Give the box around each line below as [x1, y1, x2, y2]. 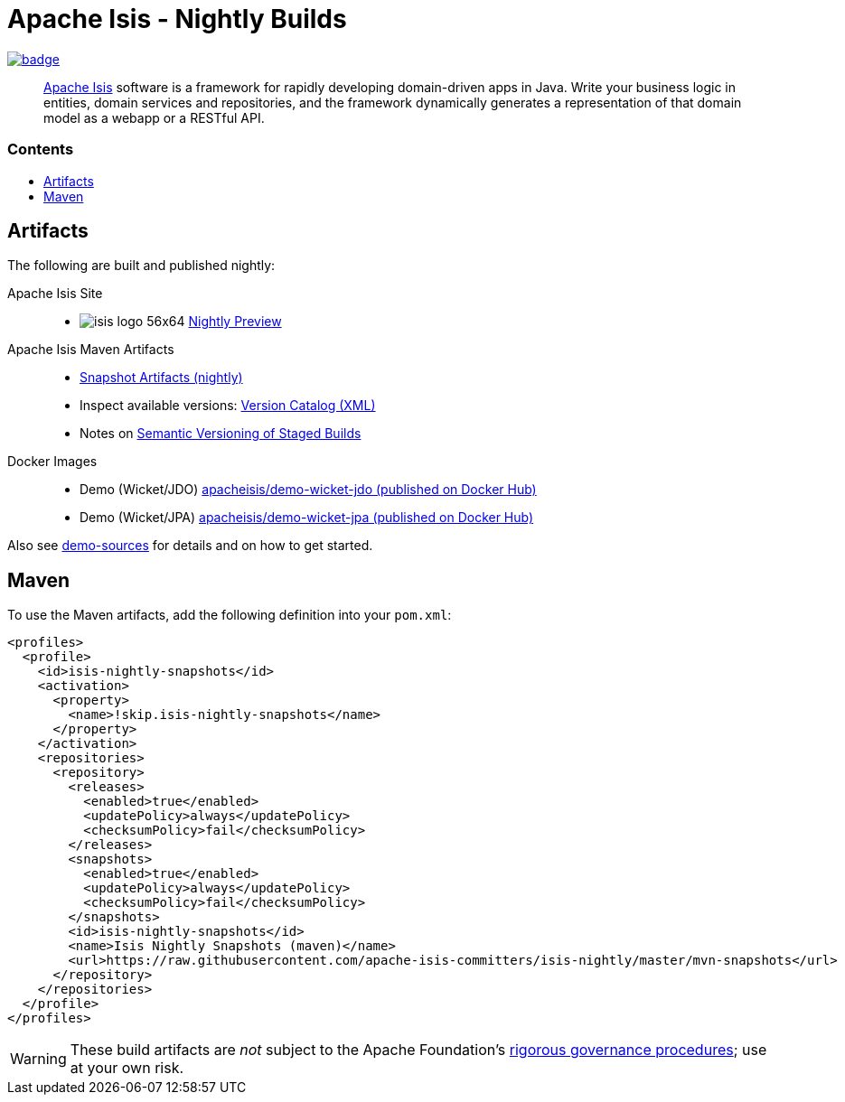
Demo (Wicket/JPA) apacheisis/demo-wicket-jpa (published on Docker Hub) [80, 509, 534, 526]
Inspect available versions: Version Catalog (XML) [80, 397, 376, 414]
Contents [7, 140, 74, 159]
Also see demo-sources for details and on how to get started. [7, 537, 373, 554]
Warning [10, 1050, 67, 1069]
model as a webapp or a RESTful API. [43, 109, 265, 126]
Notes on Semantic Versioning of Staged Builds [80, 425, 361, 442]
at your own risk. [70, 1059, 184, 1078]
